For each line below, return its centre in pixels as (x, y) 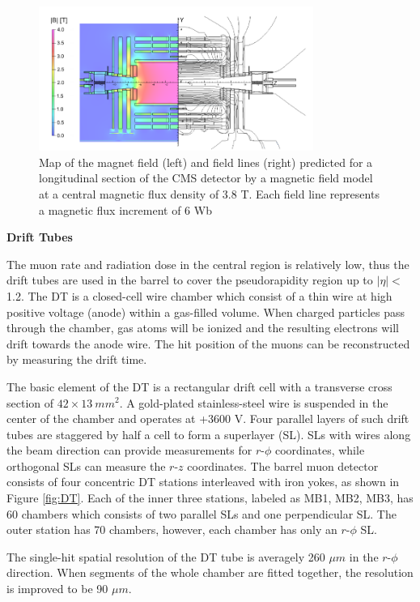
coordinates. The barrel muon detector (283, 465)
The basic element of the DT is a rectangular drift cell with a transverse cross (199, 386)
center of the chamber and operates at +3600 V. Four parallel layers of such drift (208, 418)
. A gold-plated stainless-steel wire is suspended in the (254, 402)
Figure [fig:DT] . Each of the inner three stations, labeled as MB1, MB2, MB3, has (210, 498)
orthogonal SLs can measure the (86, 465)
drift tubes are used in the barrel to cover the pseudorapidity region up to (190, 280)
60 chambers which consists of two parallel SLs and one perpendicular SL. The (202, 513)
